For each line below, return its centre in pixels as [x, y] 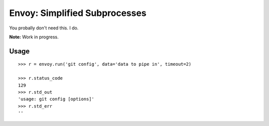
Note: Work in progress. [34, 37]
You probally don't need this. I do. [44, 28]
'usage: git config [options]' [56, 99]
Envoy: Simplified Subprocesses [78, 13]
